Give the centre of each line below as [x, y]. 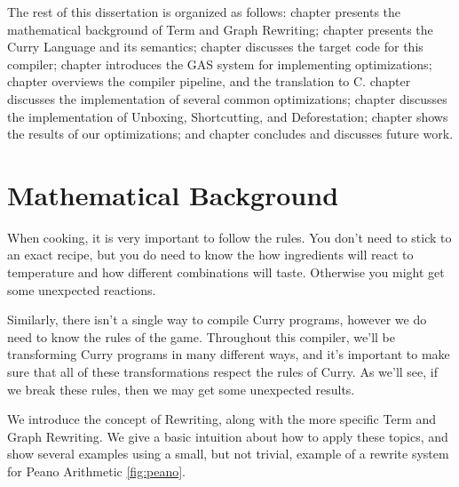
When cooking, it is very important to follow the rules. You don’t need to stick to [229, 237]
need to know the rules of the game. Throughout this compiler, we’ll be [201, 336]
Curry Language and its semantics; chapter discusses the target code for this [215, 47]
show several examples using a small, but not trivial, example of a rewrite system [228, 454]
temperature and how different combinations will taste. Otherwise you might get [226, 272]
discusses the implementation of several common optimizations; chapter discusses [227, 98]
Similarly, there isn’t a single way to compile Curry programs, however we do [217, 319]
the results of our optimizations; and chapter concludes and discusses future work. [230, 134]
